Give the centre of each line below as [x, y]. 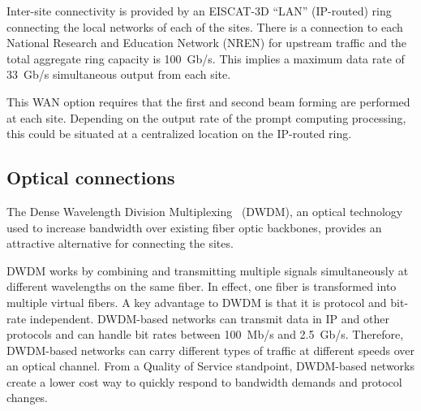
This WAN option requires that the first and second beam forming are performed [208, 101]
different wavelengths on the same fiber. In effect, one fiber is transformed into [202, 286]
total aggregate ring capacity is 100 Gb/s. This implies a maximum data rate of [206, 58]
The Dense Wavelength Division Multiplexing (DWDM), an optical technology [205, 211]
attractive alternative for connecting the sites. [120, 243]
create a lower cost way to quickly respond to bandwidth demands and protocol [204, 381]
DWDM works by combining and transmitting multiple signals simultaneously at [208, 270]
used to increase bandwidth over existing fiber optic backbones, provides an [194, 227]
